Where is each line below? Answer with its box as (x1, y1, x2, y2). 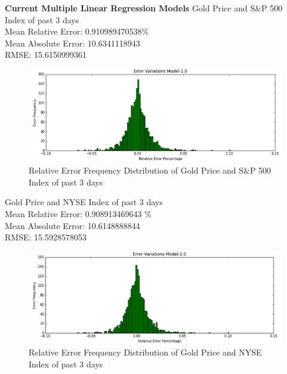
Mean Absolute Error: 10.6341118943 (5, 36, 140, 49)
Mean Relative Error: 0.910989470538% (5, 25, 149, 38)
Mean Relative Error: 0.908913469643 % (5, 207, 152, 220)
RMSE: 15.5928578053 (5, 231, 87, 243)
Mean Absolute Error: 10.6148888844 (5, 219, 140, 231)
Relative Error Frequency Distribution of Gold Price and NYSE (29, 346, 262, 358)
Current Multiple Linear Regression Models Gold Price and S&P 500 (5, 2, 283, 14)
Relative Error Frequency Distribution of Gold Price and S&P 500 (29, 164, 271, 177)
